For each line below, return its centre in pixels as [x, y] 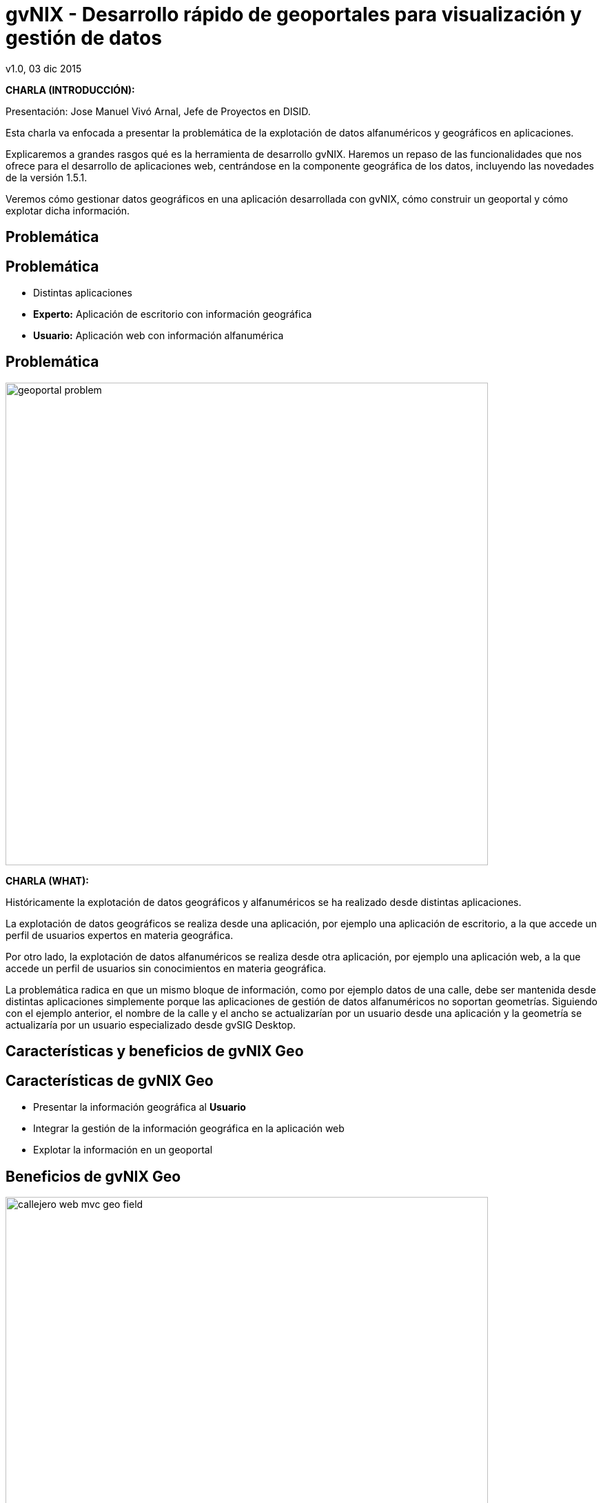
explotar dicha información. [68, 210]
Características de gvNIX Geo [110, 1080]
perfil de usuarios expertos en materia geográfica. [120, 935]
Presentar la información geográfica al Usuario [140, 1107]
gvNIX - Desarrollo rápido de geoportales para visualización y [294, 14]
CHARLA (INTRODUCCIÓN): [70, 90]
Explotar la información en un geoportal [123, 1150]
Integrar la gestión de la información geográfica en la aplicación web [189, 1129]
